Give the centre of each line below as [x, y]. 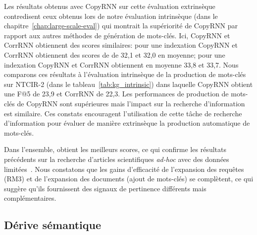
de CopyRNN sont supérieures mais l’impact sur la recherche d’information [131, 103]
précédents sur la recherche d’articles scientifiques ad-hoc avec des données [117, 159]
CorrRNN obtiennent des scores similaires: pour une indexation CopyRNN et [121, 45]
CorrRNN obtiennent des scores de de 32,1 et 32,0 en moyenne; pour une [115, 54]
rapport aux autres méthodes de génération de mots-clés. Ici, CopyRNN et [117, 35]
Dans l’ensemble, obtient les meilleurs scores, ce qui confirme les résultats [115, 149]
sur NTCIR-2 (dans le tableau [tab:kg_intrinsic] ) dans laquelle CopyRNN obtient [128, 84]
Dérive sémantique [52, 225]
